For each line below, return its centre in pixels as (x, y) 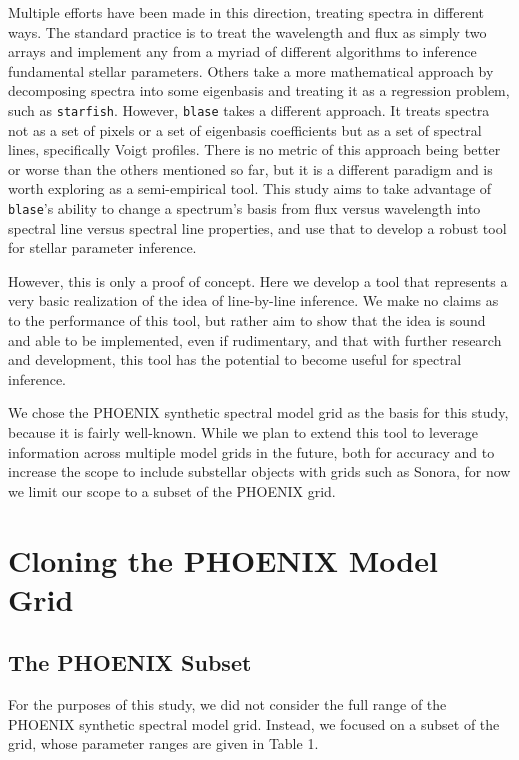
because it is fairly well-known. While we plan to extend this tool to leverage (243, 432)
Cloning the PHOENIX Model (223, 559)
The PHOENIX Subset (130, 662)
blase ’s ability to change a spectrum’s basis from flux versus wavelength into (244, 208)
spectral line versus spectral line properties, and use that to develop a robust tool (257, 227)
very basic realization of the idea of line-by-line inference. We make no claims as (253, 300)
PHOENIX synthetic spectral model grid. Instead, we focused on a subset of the (254, 723)
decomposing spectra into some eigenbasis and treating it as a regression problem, (259, 90)
